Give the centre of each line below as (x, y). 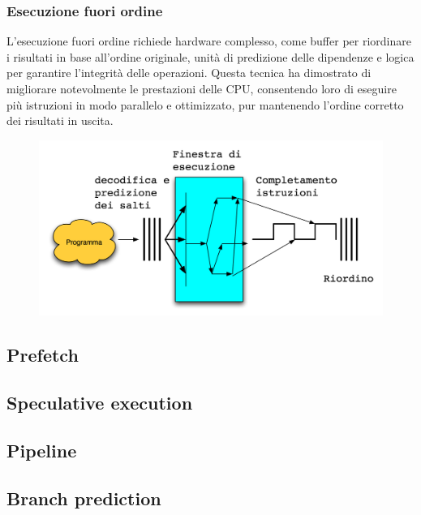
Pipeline (42, 450)
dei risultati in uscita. (60, 120)
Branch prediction (84, 498)
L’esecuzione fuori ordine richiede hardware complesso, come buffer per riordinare (209, 41)
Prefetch (43, 355)
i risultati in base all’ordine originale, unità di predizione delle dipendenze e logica (210, 56)
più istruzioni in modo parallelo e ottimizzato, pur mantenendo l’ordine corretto (205, 104)
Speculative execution (100, 403)
